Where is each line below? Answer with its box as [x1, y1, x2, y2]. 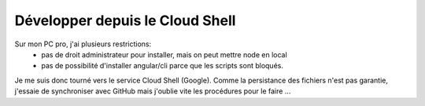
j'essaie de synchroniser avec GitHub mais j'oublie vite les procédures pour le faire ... [14, 86, 291, 96]
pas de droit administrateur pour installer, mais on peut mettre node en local [41, 49, 287, 59]
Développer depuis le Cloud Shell [14, 12, 236, 29]
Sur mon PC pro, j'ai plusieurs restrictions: [14, 39, 152, 49]
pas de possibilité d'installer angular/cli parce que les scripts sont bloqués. [41, 61, 283, 71]
